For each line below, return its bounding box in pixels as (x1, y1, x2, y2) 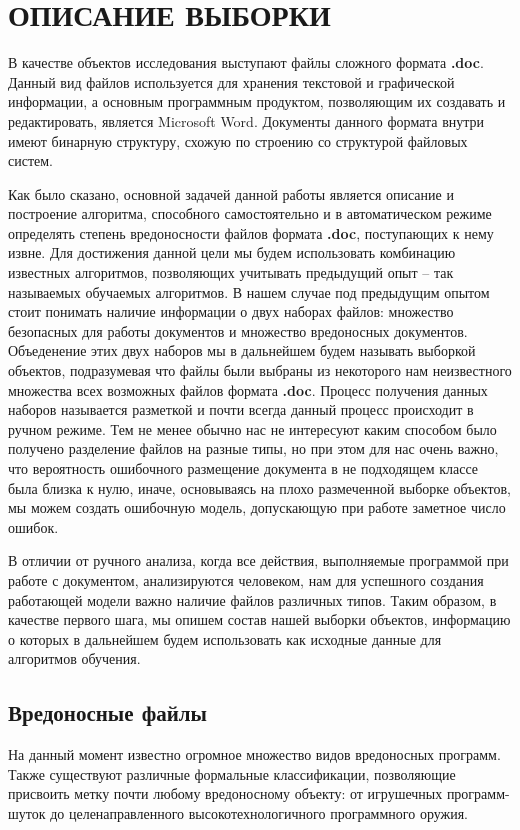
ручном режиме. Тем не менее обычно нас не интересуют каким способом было (8, 418, 497, 439)
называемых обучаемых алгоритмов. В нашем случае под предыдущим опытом (8, 281, 490, 302)
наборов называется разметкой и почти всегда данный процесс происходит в (8, 399, 474, 420)
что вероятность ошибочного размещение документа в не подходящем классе (8, 458, 479, 478)
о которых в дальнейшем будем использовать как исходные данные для (8, 628, 442, 649)
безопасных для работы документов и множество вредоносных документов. (8, 320, 468, 341)
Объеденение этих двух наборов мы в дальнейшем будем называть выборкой (8, 340, 476, 361)
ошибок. (8, 516, 59, 537)
